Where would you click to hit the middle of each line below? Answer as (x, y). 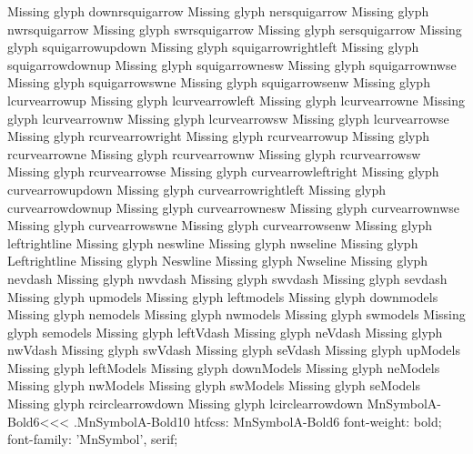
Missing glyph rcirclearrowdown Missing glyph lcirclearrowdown (186, 404)
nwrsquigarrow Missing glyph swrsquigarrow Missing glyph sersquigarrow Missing (235, 29)
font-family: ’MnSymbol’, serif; (93, 439)
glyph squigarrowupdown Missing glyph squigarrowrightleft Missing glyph (213, 47)
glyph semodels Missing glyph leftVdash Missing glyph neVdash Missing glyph (225, 332)
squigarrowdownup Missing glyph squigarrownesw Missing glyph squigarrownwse (232, 64)
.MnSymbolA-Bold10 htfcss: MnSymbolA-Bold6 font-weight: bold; (257, 421)
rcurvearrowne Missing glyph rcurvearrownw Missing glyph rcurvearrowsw (214, 153)
